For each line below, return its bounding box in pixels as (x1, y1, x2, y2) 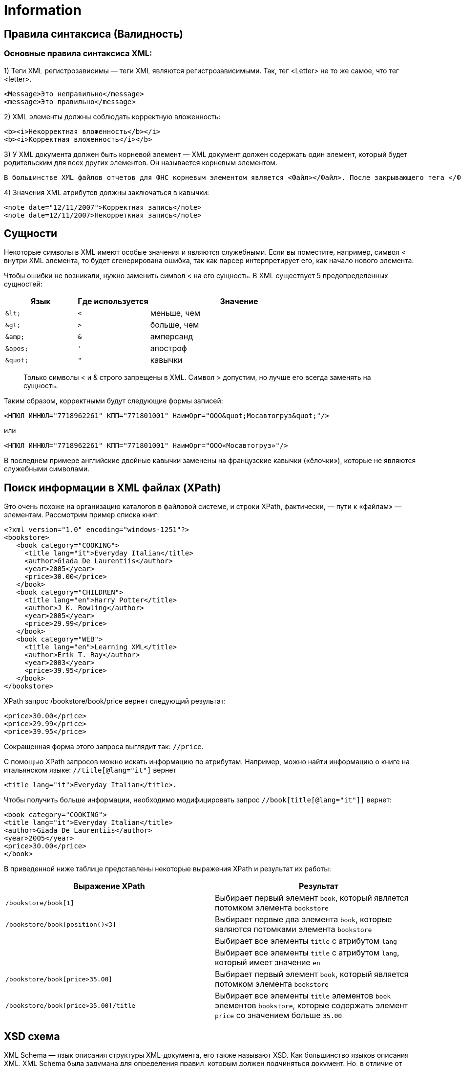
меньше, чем (150, 308, 201, 318)
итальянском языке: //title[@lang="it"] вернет (4, 766, 176, 775)
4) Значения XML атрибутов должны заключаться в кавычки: (4, 188, 210, 197)
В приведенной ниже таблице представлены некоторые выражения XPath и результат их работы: (4, 865, 331, 873)
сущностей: (4, 280, 42, 289)
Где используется (78, 296, 148, 307)
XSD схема (4, 1030, 60, 1043)
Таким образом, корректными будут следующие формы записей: (4, 397, 223, 405)
